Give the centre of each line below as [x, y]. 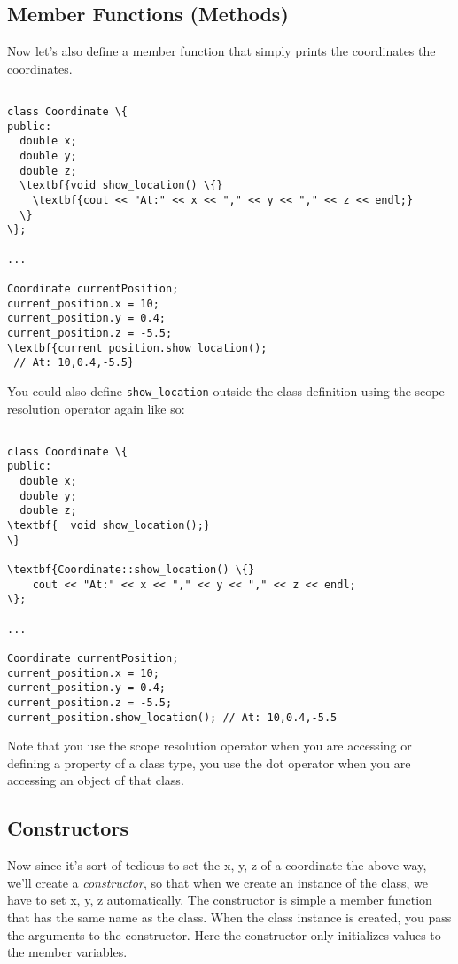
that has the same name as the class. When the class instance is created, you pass [229, 917]
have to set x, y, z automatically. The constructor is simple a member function [220, 900]
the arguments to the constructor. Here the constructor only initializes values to [224, 934]
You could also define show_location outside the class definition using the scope [226, 390]
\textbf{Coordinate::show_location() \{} [131, 570]
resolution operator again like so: [96, 408]
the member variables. [67, 952]
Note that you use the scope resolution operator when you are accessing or [210, 746]
